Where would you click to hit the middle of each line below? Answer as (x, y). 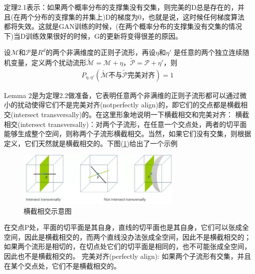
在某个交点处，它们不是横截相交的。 (62, 265)
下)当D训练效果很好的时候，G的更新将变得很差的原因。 (93, 36)
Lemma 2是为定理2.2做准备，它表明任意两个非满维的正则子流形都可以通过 (122, 95)
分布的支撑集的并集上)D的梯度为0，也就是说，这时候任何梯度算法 (139, 16)
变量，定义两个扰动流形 (48, 62)
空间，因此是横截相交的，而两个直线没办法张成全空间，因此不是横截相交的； (127, 237)
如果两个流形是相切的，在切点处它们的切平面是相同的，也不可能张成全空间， (127, 246)
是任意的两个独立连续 (208, 52)
